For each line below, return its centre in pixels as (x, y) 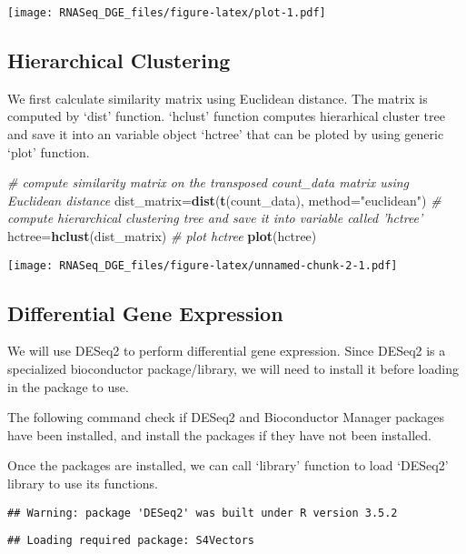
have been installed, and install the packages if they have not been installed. (219, 434)
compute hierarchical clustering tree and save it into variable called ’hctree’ (215, 218)
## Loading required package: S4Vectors (131, 541)
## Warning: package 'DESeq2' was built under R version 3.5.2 (203, 513)
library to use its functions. (83, 483)
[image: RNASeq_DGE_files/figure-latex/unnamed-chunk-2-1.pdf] (203, 265)
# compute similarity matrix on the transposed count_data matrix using (208, 182)
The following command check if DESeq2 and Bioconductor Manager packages (226, 417)
